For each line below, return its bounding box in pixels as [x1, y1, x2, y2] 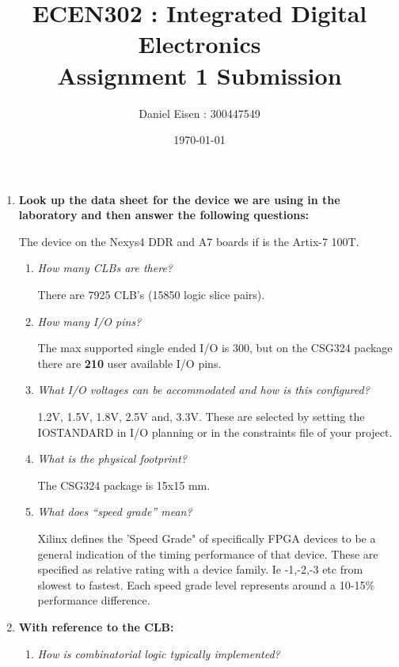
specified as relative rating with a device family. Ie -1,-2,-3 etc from [37, 561, 363, 578]
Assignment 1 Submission [57, 59, 342, 91]
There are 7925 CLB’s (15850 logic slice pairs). [37, 286, 265, 303]
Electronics [138, 28, 261, 60]
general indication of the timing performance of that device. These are [37, 545, 378, 562]
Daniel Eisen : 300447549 [139, 104, 260, 121]
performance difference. [37, 592, 150, 608]
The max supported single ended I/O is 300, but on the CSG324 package [37, 339, 393, 356]
